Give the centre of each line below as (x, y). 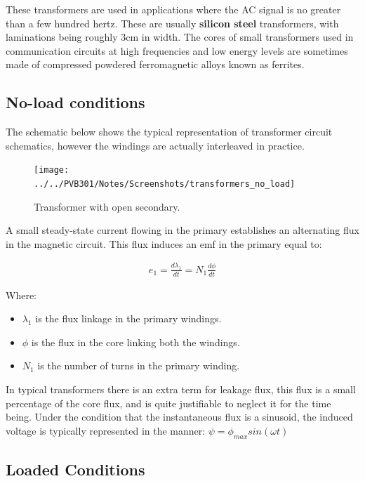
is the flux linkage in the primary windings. (128, 318)
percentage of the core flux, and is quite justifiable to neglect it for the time (168, 403)
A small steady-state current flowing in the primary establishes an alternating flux (182, 230)
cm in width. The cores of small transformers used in (240, 37)
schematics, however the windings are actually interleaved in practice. (155, 145)
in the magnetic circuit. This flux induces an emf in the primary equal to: (164, 243)
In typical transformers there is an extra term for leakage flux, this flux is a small (181, 389)
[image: (52, 170)
